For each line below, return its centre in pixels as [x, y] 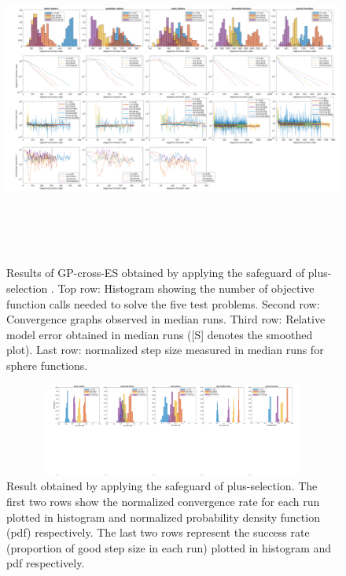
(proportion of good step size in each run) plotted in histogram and [169, 547]
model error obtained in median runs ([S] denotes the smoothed [160, 334]
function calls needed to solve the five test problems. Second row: [163, 303]
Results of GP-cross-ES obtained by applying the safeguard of [156, 273]
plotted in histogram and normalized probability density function [163, 517]
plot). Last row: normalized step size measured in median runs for [165, 350]
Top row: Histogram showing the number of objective [186, 288]
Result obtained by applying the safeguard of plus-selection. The [162, 486]
